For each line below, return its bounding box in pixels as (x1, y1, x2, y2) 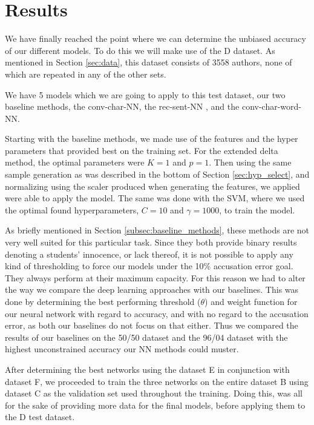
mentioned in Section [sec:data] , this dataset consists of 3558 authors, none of (5, 56, 292, 69)
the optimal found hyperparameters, (5, 203, 139, 216)
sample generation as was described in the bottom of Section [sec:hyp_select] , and (5, 168, 310, 181)
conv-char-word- (241, 100, 301, 113)
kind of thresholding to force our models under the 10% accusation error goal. (5, 259, 293, 272)
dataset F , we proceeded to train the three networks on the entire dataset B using (5, 375, 309, 387)
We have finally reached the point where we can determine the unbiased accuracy (5, 32, 306, 45)
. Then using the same (209, 156, 292, 169)
